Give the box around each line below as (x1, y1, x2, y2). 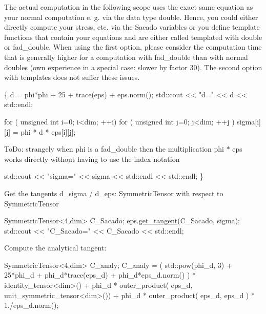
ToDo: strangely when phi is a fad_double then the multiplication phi (4, 143, 224, 154)
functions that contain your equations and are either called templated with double (4, 31, 262, 42)
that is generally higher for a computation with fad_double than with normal (4, 51, 248, 62)
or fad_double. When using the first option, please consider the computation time (4, 41, 262, 52)
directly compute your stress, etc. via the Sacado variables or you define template (4, 22, 260, 32)
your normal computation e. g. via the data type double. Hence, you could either (4, 11, 258, 22)
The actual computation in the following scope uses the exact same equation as (4, 2, 253, 12)
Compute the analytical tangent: (4, 242, 107, 253)
